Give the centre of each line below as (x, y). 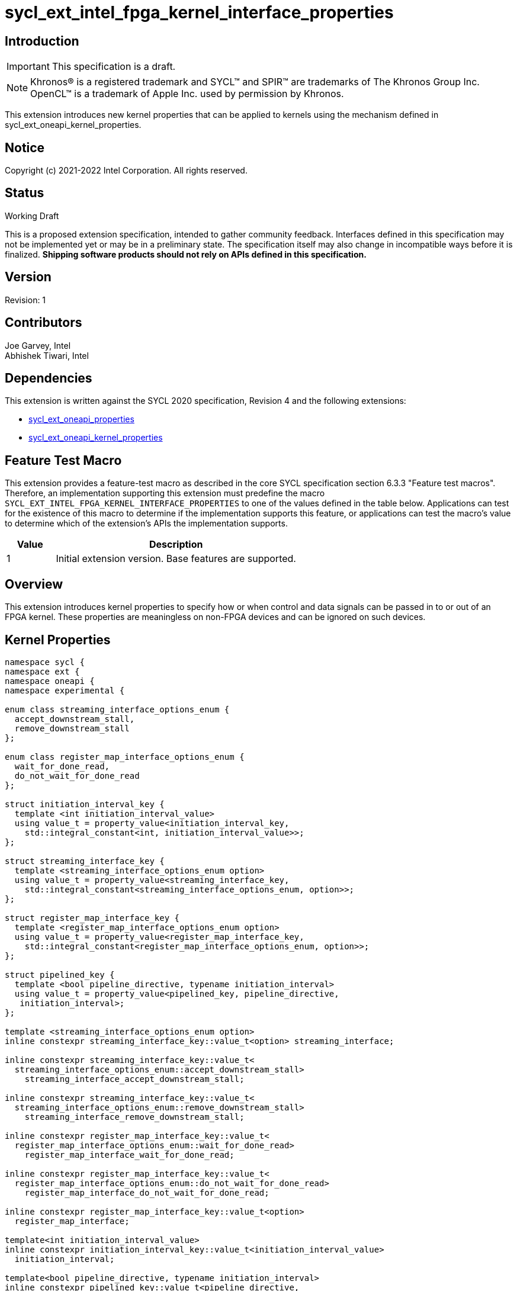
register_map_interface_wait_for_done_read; (129, 1154)
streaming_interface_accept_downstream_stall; (134, 1079)
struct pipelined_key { (60, 974)
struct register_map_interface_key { (92, 918)
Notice (25, 147)
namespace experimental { (65, 690)
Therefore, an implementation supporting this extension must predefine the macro (165, 493)
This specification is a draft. (114, 67)
